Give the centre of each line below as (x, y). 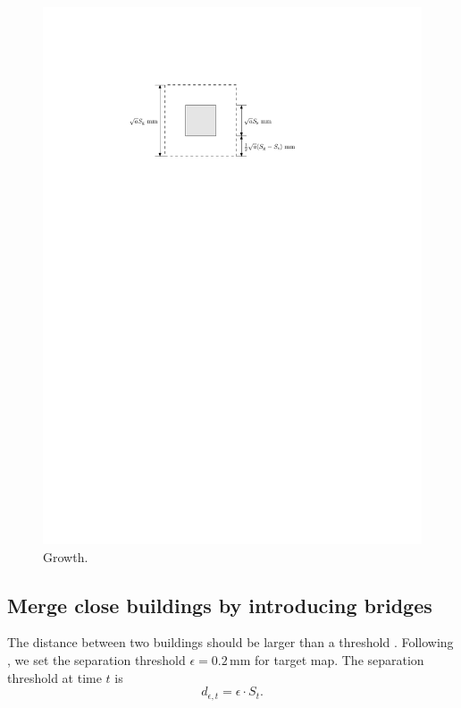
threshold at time (54, 677)
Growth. (66, 556)
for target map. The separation (339, 659)
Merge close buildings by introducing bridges (220, 605)
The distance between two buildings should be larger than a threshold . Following (230, 642)
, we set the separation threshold (96, 659)
